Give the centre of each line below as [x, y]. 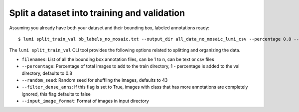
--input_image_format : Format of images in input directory [85, 101]
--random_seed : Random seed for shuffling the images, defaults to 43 [95, 80]
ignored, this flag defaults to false [56, 94]
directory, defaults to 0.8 [47, 73]
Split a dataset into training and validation [97, 13]
